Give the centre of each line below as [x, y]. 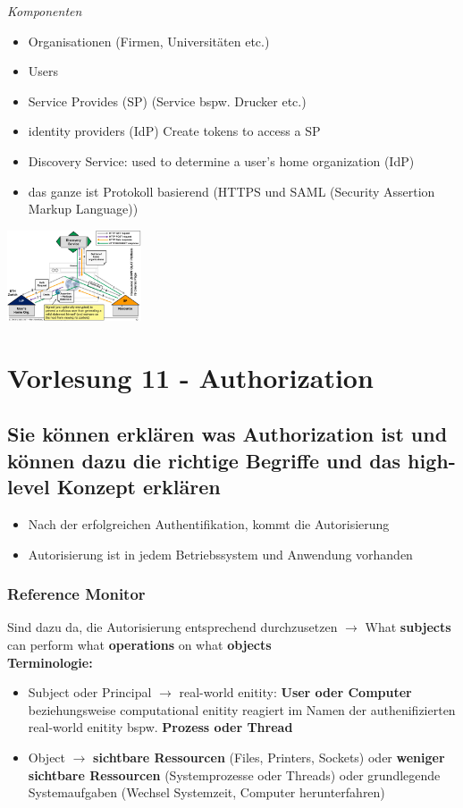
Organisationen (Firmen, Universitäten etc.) [149, 41]
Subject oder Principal [90, 692]
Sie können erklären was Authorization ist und [227, 434]
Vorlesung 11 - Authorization [190, 377]
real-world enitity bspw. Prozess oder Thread [160, 727]
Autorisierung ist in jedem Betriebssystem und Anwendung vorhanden [220, 554]
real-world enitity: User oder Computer [295, 692]
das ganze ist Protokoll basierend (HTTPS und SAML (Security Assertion [231, 191]
